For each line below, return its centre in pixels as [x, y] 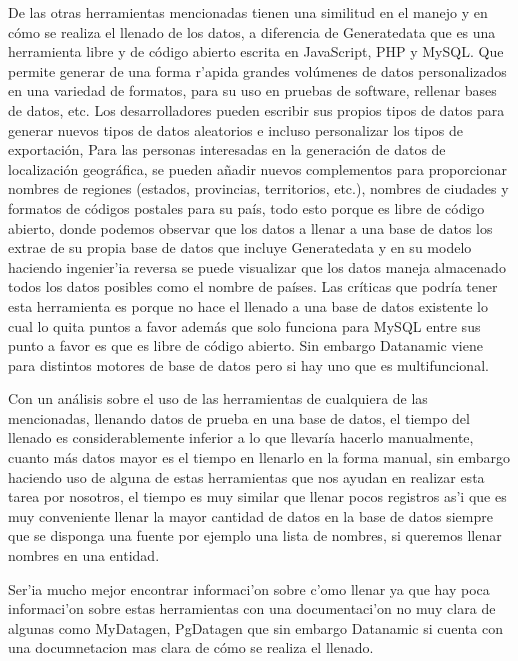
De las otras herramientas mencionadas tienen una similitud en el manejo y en [248, 12]
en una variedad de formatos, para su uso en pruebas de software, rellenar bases [252, 90]
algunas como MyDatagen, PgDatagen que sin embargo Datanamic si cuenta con [255, 627]
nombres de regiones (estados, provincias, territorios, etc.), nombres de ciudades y [258, 188]
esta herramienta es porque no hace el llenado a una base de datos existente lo [248, 305]
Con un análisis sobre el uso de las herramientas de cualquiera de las [218, 398]
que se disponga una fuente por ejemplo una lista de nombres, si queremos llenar [255, 535]
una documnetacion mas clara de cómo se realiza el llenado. [191, 647]
